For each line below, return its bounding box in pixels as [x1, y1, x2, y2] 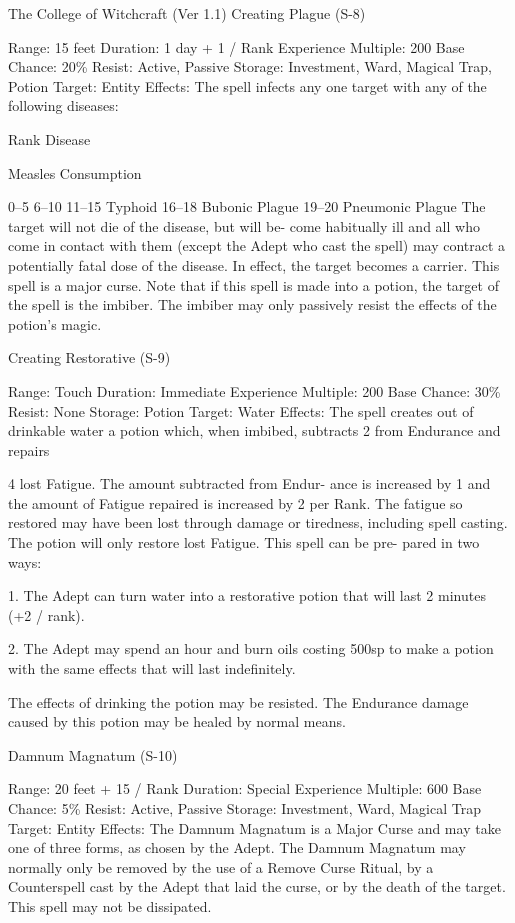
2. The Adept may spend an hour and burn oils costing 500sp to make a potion [8, 638, 494, 659]
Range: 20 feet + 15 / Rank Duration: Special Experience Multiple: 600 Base [8, 778, 482, 799]
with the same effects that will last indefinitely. [8, 658, 296, 679]
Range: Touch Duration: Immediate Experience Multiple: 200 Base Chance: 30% [8, 380, 501, 401]
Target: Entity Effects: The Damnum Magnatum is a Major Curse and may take [8, 817, 501, 838]
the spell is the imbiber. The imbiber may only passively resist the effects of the [8, 294, 497, 315]
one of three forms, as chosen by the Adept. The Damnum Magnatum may [8, 837, 466, 858]
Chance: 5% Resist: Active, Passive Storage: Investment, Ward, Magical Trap [8, 798, 481, 818]
